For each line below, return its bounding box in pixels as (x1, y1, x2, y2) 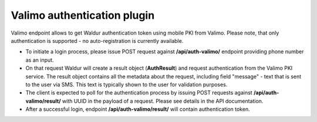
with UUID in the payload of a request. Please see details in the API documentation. (62, 97, 264, 104)
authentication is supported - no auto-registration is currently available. (11, 37, 184, 44)
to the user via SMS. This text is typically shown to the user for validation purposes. (25, 81, 228, 88)
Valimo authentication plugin (11, 9, 155, 22)
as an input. (25, 56, 54, 63)
